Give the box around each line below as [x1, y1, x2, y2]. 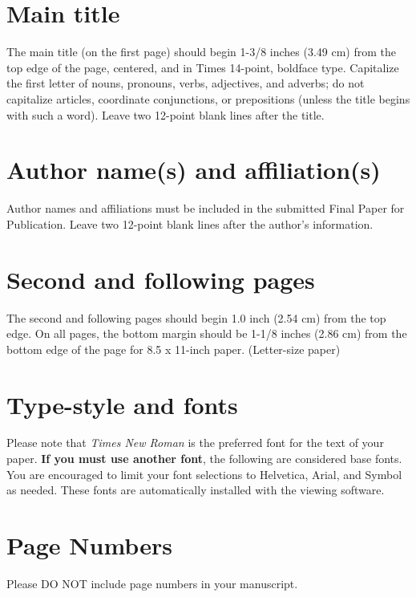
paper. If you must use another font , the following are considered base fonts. [6, 450, 402, 467]
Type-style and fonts [6, 388, 238, 420]
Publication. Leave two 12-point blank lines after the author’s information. [6, 215, 374, 232]
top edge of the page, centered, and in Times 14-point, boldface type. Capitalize [6, 59, 399, 75]
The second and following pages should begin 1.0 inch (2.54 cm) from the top [6, 309, 386, 326]
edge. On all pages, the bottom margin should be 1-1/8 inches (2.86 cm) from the [6, 325, 407, 342]
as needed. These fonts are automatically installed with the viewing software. [6, 481, 385, 498]
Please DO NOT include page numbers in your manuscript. [6, 575, 298, 591]
